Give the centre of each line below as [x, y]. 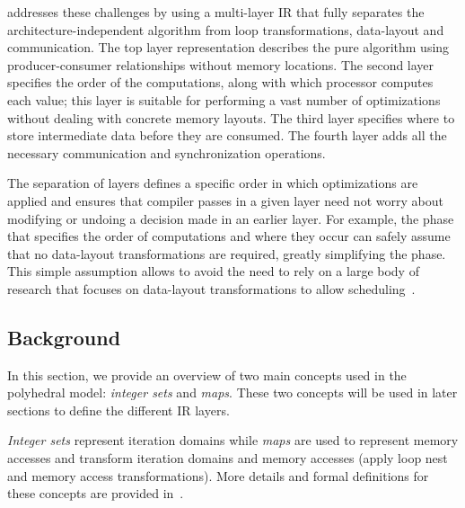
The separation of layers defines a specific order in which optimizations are [213, 183]
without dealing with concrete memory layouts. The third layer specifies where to [231, 117]
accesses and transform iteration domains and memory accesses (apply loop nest [228, 458]
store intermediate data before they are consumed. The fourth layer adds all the [227, 135]
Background [64, 337]
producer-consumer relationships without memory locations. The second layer [221, 64]
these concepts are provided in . [96, 493]
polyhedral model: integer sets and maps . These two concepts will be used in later [232, 392]
